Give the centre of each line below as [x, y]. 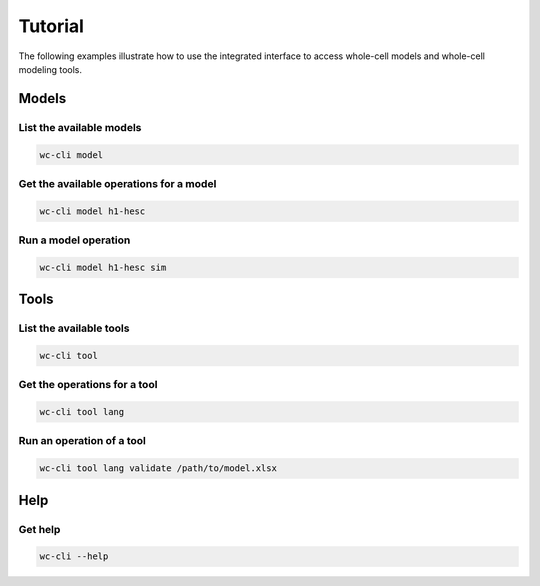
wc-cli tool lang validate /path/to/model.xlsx [158, 468]
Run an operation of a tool [82, 441]
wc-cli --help [74, 556]
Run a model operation [74, 240]
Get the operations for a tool [88, 385]
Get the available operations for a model [117, 183]
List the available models [80, 127]
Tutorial [51, 26]
